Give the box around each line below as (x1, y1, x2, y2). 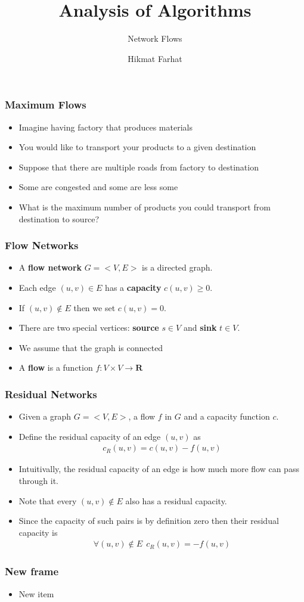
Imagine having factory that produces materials (18, 120, 193, 133)
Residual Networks (5, 386, 97, 401)
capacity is (18, 526, 58, 538)
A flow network (18, 261, 82, 274)
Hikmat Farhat (128, 52, 182, 64)
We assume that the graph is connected (18, 341, 163, 353)
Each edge (18, 281, 56, 293)
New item (18, 587, 54, 600)
